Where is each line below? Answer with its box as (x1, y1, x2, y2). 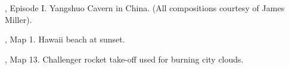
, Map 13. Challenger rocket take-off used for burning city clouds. (5, 52, 244, 65)
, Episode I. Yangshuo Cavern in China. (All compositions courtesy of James (5, 2, 285, 14)
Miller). (5, 13, 32, 25)
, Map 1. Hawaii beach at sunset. (5, 33, 125, 45)
